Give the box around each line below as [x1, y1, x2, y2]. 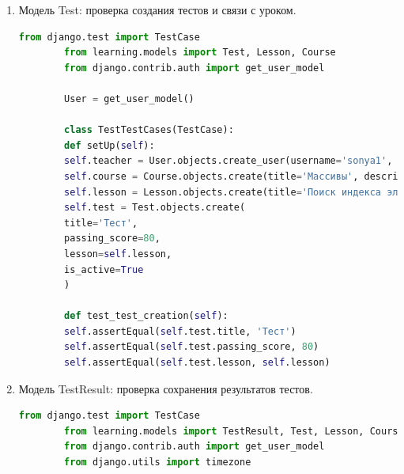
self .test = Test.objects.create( [64, 202, 246, 214]
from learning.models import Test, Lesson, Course [64, 47, 336, 59]
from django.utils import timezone [64, 457, 251, 468]
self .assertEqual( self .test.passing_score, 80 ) [64, 341, 319, 353]
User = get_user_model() [64, 93, 194, 104]
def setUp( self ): [64, 139, 155, 151]
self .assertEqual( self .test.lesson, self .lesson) [64, 357, 330, 369]
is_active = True [64, 264, 144, 275]
